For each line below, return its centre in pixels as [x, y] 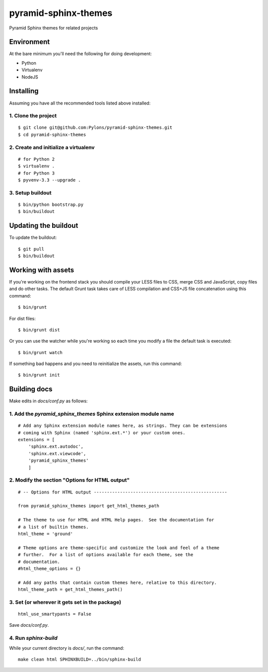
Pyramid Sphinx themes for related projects [54, 28]
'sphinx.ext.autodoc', [56, 447]
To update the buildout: [33, 238]
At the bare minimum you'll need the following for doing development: [81, 54]
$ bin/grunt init [39, 375]
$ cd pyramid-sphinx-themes [52, 135]
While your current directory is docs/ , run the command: [67, 648]
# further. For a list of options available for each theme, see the [106, 555]
